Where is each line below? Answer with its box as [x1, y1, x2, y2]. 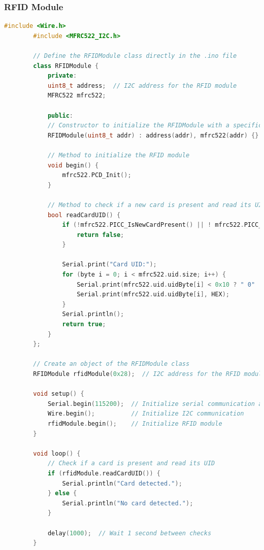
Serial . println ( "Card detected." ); [62, 479, 182, 487]
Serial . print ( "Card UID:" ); [62, 261, 157, 268]
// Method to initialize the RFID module [47, 151, 190, 159]
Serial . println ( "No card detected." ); [62, 499, 193, 507]
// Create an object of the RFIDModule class [33, 360, 190, 368]
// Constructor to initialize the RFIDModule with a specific [47, 122, 262, 129]
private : [47, 72, 77, 80]
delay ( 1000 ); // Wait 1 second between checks [47, 529, 212, 537]
